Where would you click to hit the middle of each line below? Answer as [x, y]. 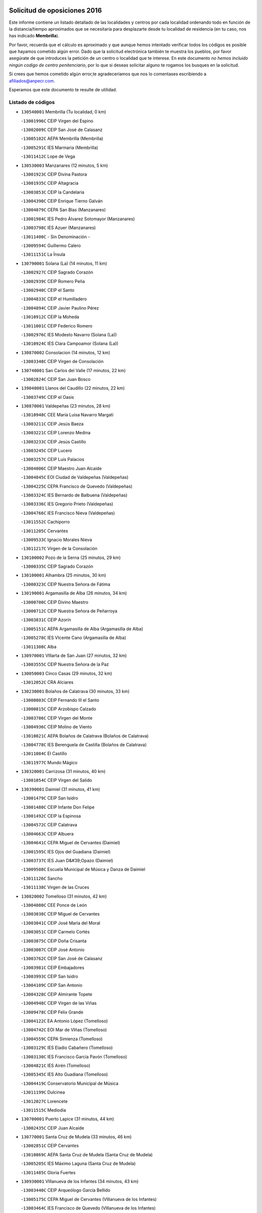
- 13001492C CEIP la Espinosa [51, 816]
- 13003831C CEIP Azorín [46, 620]
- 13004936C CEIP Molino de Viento [57, 727]
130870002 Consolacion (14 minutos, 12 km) [66, 352]
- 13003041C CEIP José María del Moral [61, 923]
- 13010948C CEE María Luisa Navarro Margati [67, 415]
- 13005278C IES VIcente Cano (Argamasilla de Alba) [74, 638]
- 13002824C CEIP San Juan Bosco [56, 379]
